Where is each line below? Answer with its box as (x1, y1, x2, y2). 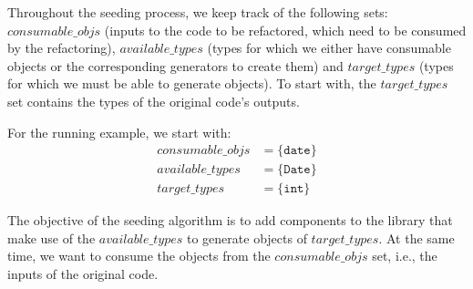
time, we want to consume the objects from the (7, 246, 271, 265)
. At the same (378, 228, 455, 247)
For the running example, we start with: (7, 122, 231, 141)
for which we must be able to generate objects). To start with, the (7, 74, 376, 93)
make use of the (7, 228, 96, 247)
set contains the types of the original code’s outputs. (7, 91, 300, 110)
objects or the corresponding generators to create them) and (7, 56, 344, 75)
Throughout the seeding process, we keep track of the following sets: (7, 3, 388, 21)
